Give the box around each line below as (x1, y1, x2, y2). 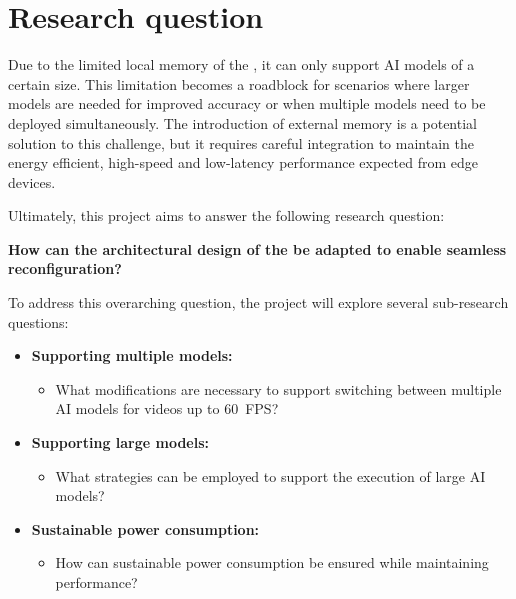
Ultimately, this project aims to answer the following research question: (8, 205, 445, 226)
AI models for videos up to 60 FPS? (55, 398, 279, 419)
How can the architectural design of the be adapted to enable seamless (8, 238, 507, 259)
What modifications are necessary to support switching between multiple (55, 378, 502, 399)
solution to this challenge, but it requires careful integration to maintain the (8, 132, 474, 153)
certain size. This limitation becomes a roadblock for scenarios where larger (8, 73, 470, 94)
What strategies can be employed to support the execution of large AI (55, 465, 486, 486)
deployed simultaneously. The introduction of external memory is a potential (8, 112, 477, 133)
